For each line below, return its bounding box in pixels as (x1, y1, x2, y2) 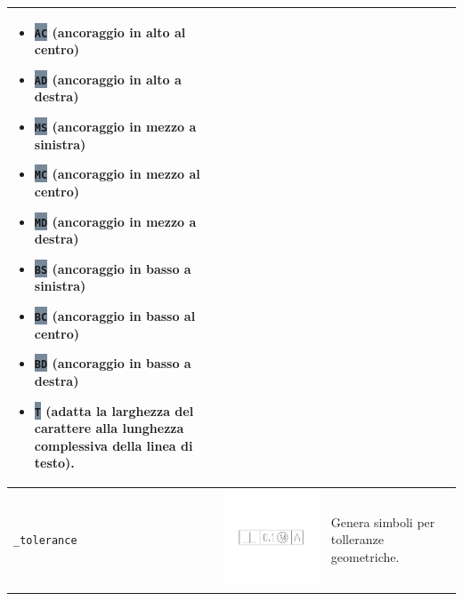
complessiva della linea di (34, 436, 193, 454)
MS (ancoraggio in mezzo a (34, 117, 197, 135)
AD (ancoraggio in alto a (34, 69, 182, 88)
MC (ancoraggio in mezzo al (34, 164, 200, 183)
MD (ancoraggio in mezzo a (34, 212, 197, 230)
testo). (34, 453, 75, 472)
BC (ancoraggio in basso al (34, 307, 196, 325)
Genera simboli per (330, 512, 435, 531)
